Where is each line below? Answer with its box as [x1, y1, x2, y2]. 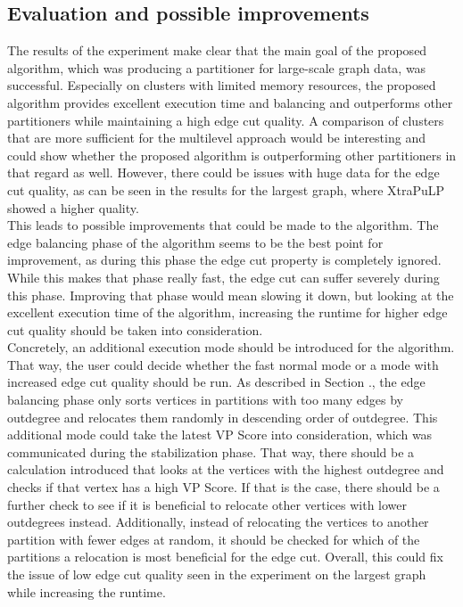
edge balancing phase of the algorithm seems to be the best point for [7, 233, 384, 251]
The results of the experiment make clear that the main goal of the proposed [7, 41, 427, 60]
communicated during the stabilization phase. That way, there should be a [7, 442, 415, 461]
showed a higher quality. [7, 198, 139, 217]
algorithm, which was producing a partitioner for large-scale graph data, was [7, 58, 426, 77]
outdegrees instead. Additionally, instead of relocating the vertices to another [7, 513, 429, 531]
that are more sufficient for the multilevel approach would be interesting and [7, 128, 426, 147]
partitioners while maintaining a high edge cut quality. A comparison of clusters [7, 111, 444, 129]
